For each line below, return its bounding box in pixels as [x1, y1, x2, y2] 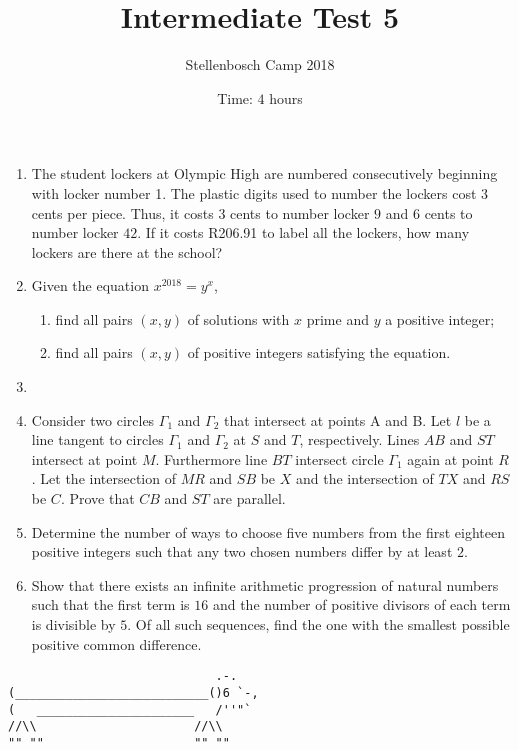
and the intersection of [296, 468, 434, 489]
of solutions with [187, 308, 290, 329]
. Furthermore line [155, 448, 268, 469]
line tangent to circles [31, 429, 164, 450]
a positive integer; [385, 308, 495, 329]
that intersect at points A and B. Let [223, 409, 452, 430]
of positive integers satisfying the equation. [187, 342, 451, 363]
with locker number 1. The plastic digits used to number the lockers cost [31, 182, 477, 203]
